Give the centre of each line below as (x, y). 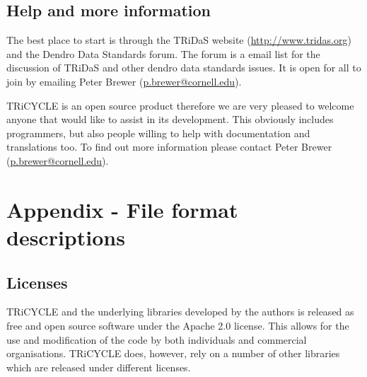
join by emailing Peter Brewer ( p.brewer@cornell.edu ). (124, 81)
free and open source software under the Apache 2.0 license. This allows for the (178, 325)
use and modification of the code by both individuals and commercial (157, 339)
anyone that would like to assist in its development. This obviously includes (170, 119)
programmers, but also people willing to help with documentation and (158, 133)
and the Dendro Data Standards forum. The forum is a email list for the (163, 53)
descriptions (66, 237)
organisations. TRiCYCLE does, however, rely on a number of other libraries (173, 353)
